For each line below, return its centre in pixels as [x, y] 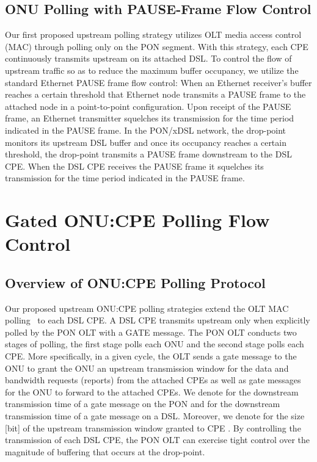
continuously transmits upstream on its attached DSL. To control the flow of [148, 58]
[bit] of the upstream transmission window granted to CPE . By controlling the [153, 428]
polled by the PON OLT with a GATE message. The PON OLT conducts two [151, 332]
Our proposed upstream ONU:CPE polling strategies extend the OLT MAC [147, 308]
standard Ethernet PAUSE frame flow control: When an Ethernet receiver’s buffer [158, 82]
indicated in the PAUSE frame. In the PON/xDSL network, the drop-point [146, 130]
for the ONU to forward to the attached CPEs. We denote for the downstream [152, 392]
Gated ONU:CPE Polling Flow [137, 220]
